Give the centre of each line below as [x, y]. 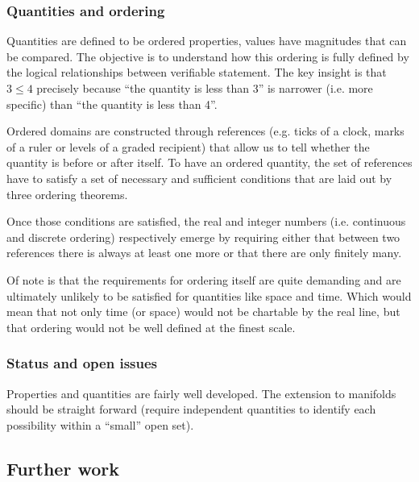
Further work [63, 468]
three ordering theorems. [67, 194]
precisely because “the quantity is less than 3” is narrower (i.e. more [205, 88]
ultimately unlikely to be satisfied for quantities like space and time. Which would [209, 295]
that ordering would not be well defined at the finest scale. [151, 327]
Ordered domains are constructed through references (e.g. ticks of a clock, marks [205, 131]
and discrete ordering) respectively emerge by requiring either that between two [203, 237]
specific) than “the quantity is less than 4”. [112, 104]
